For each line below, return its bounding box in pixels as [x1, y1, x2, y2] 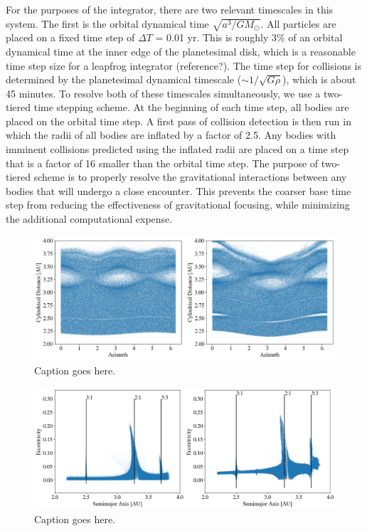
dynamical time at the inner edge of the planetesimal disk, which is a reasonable [6, 43, 356, 58]
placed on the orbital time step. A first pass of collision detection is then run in [6, 113, 351, 128]
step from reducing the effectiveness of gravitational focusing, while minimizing [6, 197, 350, 212]
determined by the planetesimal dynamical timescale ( [6, 72, 242, 87]
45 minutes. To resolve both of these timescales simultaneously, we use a [6, 85, 321, 100]
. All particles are [260, 16, 336, 31]
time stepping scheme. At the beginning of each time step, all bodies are [33, 100, 349, 115]
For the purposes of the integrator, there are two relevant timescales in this [6, 2, 334, 16]
